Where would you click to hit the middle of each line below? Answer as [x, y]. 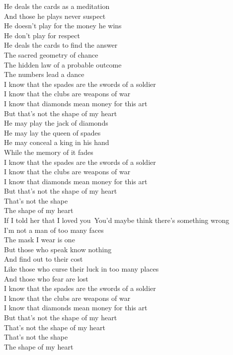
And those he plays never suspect [55, 16]
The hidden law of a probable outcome [63, 64]
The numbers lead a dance [44, 74]
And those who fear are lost [46, 278]
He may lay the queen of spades [52, 132]
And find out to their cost [43, 259]
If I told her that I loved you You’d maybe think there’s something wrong [117, 220]
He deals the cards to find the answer [61, 45]
